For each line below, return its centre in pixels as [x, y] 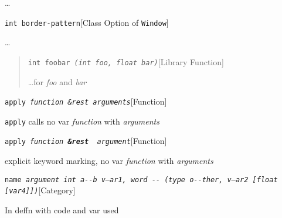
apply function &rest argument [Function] [86, 141]
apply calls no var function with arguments [82, 121]
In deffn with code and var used [62, 209]
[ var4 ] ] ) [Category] [40, 190]
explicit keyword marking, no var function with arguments [109, 161]
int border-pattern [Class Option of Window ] [87, 22]
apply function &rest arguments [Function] [86, 101]
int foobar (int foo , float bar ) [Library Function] [126, 61]
